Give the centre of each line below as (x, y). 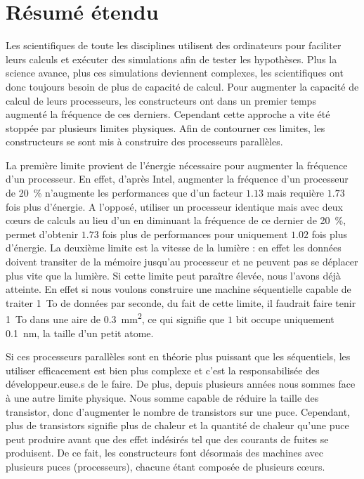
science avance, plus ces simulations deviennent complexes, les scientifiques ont (175, 73)
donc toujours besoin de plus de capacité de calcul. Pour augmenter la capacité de (182, 86)
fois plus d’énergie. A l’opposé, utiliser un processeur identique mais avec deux (174, 206)
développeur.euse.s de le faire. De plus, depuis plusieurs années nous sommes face (181, 384)
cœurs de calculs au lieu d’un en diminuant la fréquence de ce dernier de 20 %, (176, 220)
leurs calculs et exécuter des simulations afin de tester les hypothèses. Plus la (171, 59)
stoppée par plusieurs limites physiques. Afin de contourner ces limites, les (165, 127)
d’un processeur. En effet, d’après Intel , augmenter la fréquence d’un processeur (177, 179)
